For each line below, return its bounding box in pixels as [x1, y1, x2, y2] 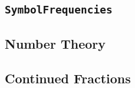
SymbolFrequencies [5, 4, 113, 16]
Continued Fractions [5, 69, 131, 87]
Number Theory [5, 34, 106, 52]
